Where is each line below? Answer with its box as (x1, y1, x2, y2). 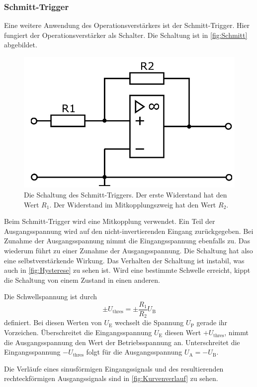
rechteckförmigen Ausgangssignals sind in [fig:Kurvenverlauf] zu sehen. (4, 373, 218, 384)
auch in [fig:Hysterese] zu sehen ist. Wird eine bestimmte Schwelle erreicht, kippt (4, 265, 251, 275)
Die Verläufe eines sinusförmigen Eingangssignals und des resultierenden (4, 363, 224, 374)
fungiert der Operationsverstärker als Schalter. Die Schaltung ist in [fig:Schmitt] (4, 29, 248, 40)
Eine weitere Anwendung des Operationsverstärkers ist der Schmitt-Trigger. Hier (4, 20, 250, 30)
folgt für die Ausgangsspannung (86, 347, 182, 357)
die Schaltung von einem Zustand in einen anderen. (4, 274, 160, 285)
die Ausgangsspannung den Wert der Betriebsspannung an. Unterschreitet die (4, 337, 240, 347)
